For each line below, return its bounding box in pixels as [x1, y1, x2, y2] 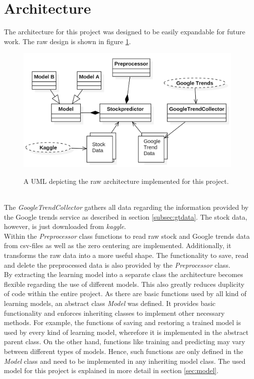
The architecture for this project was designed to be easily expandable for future [4, 26, 245, 37]
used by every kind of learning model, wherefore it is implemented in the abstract [4, 327, 249, 337]
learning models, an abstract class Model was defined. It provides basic [4, 298, 216, 308]
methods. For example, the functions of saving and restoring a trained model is [4, 317, 241, 328]
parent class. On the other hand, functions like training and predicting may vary [4, 336, 245, 347]
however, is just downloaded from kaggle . [4, 221, 126, 231]
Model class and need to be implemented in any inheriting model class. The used [4, 355, 246, 366]
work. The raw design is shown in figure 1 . [4, 36, 131, 46]
